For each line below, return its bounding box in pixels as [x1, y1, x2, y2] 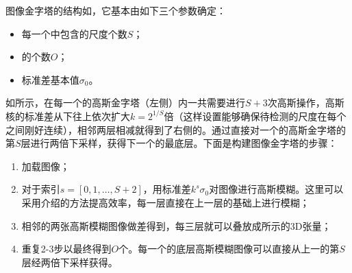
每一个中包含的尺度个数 [21, 26, 127, 40]
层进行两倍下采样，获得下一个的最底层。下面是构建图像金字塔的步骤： [21, 136, 338, 150]
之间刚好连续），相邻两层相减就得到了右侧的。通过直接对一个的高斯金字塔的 [5, 122, 346, 136]
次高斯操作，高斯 [267, 95, 344, 110]
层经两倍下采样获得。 [21, 254, 118, 269]
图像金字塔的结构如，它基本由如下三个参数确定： [5, 3, 226, 17]
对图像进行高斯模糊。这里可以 [209, 182, 344, 196]
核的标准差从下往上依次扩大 [5, 108, 130, 123]
